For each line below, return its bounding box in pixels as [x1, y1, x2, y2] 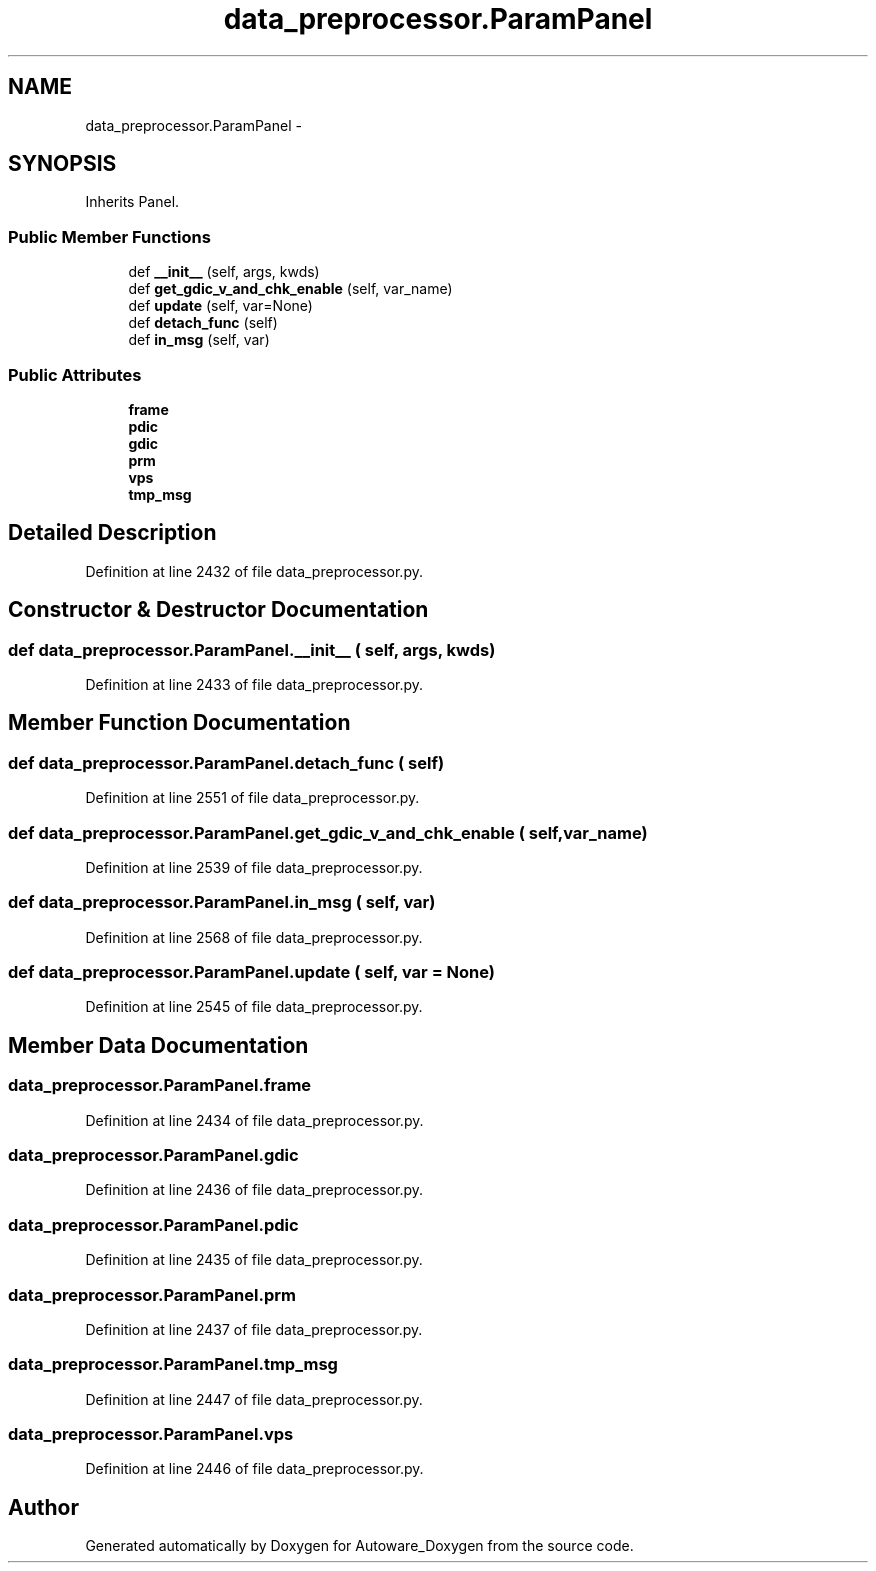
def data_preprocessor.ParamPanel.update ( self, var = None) [8, 962, 496, 983]
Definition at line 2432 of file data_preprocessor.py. [85, 562, 423, 580]
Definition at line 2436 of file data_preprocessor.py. [85, 1181, 424, 1199]
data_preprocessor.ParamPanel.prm [8, 1284, 296, 1305]
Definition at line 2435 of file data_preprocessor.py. [85, 1251, 423, 1269]
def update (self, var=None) [128, 297, 313, 315]
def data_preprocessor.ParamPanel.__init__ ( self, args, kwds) [8, 639, 496, 660]
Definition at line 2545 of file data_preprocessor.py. [85, 998, 423, 1016]
